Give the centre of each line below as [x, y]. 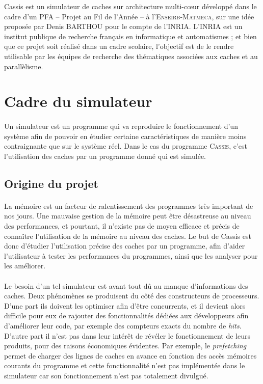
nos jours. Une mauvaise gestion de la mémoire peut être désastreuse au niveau [128, 216]
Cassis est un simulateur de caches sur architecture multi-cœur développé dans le [130, 6]
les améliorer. [25, 266]
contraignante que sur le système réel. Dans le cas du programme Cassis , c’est [126, 146]
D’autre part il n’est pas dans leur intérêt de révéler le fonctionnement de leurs [127, 335]
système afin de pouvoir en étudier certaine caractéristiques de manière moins [125, 136]
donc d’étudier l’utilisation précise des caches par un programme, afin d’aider [125, 246]
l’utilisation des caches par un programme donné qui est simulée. [105, 156]
